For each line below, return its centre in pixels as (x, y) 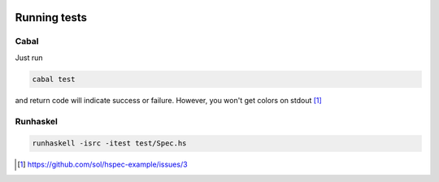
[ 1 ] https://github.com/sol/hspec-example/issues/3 (102, 165)
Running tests (51, 17)
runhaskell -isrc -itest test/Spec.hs (109, 143)
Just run (29, 58)
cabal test (54, 79)
